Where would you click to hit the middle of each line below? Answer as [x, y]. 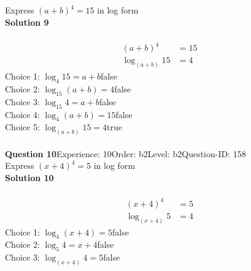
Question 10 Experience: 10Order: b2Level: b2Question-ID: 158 [125, 153]
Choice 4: [22, 114]
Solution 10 [29, 178]
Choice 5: [22, 127]
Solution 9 [27, 22]
